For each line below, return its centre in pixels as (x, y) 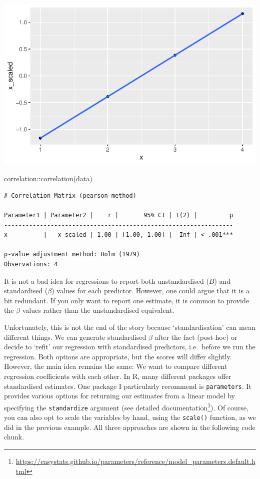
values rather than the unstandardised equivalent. (98, 310)
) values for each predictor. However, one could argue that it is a (150, 291)
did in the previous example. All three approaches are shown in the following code (130, 427)
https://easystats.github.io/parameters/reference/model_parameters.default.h (135, 461)
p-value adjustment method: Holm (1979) (72, 255)
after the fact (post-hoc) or (196, 337)
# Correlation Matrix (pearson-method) (70, 195)
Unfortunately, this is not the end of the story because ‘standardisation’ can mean (130, 327)
